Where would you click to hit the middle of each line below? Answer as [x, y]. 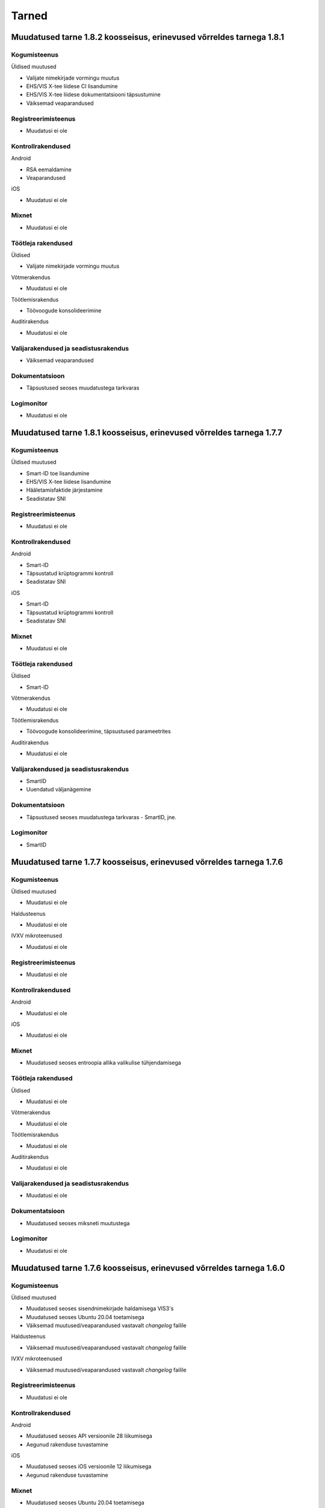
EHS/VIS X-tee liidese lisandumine [69, 482]
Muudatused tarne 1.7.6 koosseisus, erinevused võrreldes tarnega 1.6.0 [148, 1268]
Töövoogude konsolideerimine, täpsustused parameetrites [98, 731]
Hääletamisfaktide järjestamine [64, 490]
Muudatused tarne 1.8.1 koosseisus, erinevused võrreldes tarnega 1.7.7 [147, 432]
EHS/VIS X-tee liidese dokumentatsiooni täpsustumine [93, 95]
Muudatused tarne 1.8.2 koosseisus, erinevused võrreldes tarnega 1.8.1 [147, 37]
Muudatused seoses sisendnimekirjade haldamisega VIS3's [100, 1308]
